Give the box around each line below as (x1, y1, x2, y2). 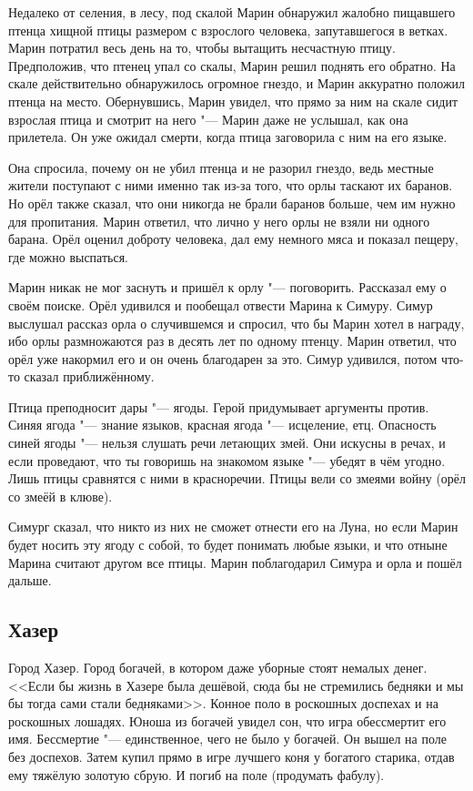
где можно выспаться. (8, 247, 129, 266)
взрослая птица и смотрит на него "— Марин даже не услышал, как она (8, 109, 408, 128)
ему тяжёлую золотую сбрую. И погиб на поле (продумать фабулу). (8, 765, 385, 784)
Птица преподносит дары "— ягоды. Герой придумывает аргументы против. (8, 397, 429, 416)
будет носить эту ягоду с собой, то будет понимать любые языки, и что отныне (8, 535, 448, 554)
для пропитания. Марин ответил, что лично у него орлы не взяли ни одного (8, 211, 430, 230)
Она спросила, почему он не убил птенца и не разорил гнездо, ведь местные (8, 157, 434, 177)
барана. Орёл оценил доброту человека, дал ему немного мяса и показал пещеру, (8, 229, 459, 248)
